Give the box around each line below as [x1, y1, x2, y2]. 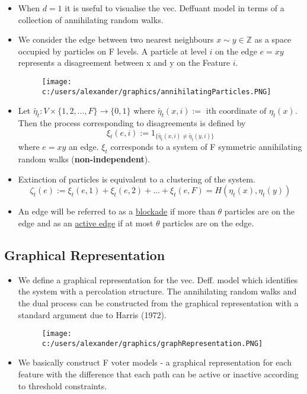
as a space [254, 33, 292, 46]
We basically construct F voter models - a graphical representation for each [18, 356, 292, 369]
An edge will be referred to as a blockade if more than [18, 205, 215, 217]
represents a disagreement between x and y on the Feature [18, 56, 230, 69]
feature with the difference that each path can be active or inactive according [18, 368, 299, 380]
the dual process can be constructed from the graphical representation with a [18, 296, 299, 309]
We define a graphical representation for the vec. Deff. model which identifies [18, 273, 298, 286]
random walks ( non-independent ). [18, 153, 150, 165]
